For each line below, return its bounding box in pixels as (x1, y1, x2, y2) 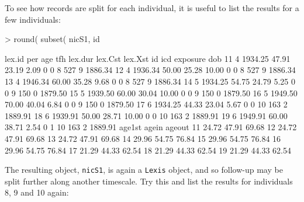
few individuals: (5, 13, 61, 25)
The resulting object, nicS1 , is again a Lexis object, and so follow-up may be (5, 163, 283, 176)
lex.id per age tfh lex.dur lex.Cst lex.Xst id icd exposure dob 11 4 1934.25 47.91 (5, 52, 291, 64)
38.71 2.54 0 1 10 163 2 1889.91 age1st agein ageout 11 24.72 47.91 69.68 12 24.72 (5, 121, 297, 133)
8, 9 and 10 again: (5, 186, 69, 198)
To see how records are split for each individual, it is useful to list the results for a (5, 2, 299, 13)
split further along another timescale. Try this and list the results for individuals (5, 175, 293, 187)
